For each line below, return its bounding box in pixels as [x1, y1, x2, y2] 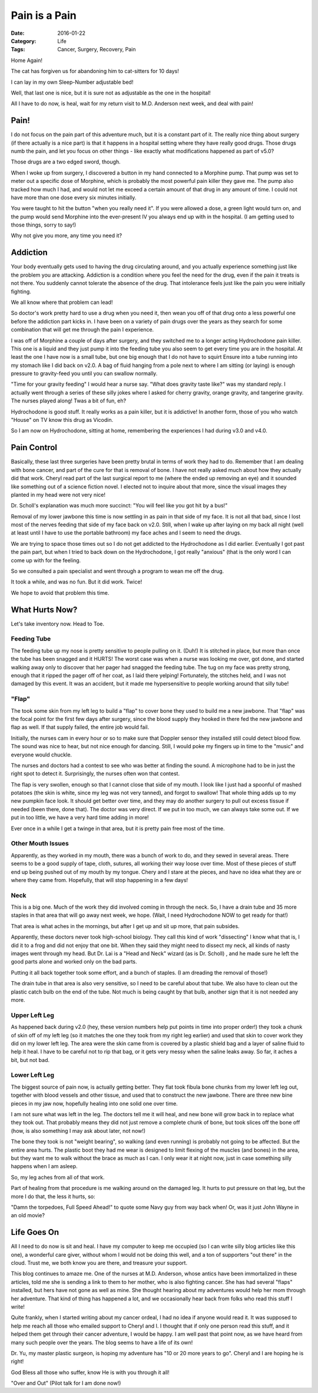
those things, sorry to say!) [11, 221, 77, 228]
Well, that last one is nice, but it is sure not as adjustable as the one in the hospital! [11, 89, 211, 96]
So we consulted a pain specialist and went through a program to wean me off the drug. [11, 568, 224, 575]
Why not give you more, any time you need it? [11, 232, 122, 239]
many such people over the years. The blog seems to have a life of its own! [11, 1339, 193, 1346]
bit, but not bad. [11, 1056, 50, 1063]
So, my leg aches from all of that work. [11, 1174, 105, 1181]
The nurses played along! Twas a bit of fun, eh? [11, 397, 127, 404]
